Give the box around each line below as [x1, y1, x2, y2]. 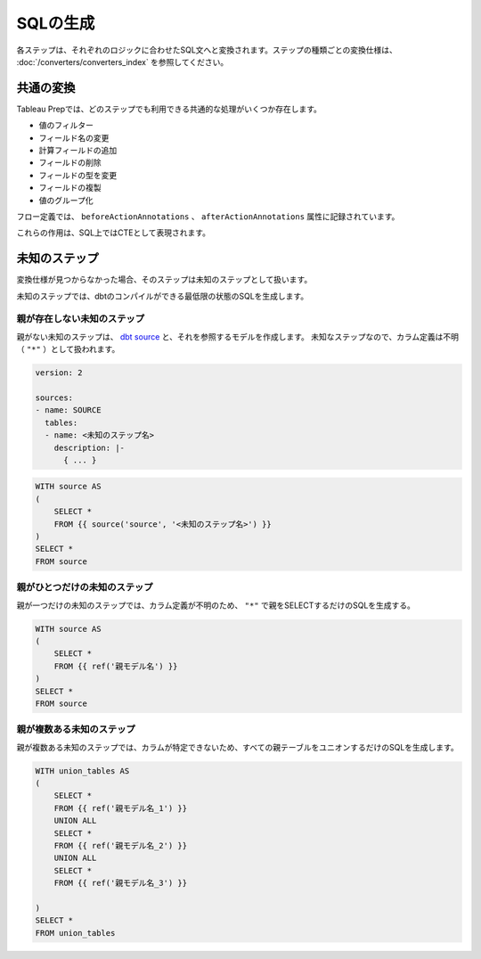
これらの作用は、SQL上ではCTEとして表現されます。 [16, 227, 211, 238]
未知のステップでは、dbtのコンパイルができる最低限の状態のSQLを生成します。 [16, 291, 309, 301]
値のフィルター [38, 120, 94, 131]
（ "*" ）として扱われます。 [16, 344, 120, 355]
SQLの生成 [16, 13, 95, 33]
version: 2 [35, 368, 83, 378]
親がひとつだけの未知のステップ [16, 581, 153, 594]
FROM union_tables [35, 928, 116, 938]
